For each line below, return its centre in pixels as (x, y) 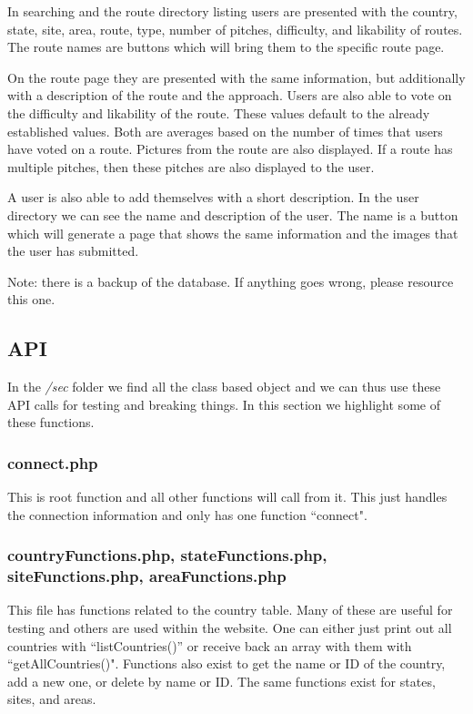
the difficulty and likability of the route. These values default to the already (219, 112)
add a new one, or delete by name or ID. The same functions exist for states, (221, 681)
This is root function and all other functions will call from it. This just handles (227, 497)
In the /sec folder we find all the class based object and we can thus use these (224, 387)
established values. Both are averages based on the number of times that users (225, 131)
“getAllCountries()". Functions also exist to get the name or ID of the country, (226, 663)
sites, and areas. (52, 699)
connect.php (53, 462)
